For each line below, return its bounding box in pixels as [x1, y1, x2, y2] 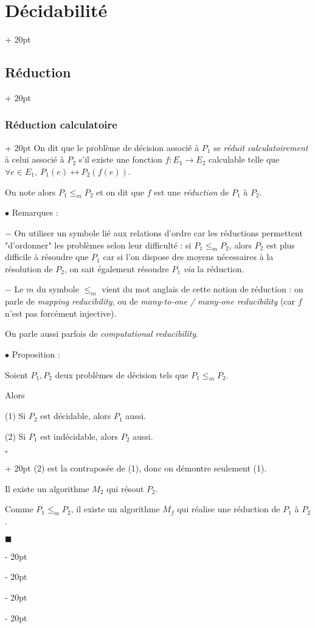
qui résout [106, 482, 144, 495]
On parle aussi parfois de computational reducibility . [5, 327, 198, 340]
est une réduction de [154, 185, 229, 198]
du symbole [36, 283, 79, 295]
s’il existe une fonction [78, 153, 162, 166]
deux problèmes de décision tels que [55, 368, 189, 381]
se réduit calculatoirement [213, 141, 308, 153]
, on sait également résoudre [64, 262, 169, 275]
